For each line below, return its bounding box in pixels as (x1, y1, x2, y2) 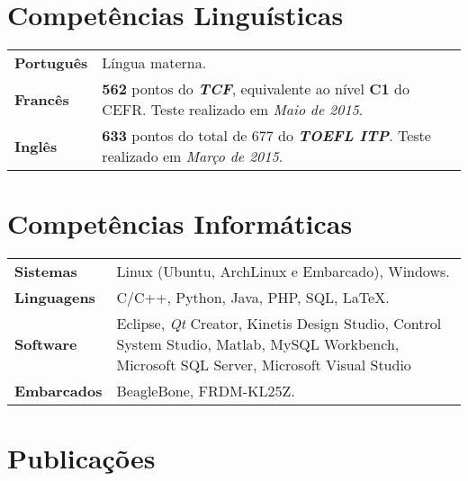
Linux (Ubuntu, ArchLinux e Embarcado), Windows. (116, 261, 450, 282)
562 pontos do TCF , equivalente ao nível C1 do (102, 78, 409, 100)
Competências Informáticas (7, 205, 353, 242)
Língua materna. (102, 52, 207, 74)
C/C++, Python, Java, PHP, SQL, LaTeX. (116, 287, 390, 308)
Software (14, 334, 77, 355)
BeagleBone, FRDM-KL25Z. (116, 380, 295, 402)
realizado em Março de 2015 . (102, 146, 283, 167)
